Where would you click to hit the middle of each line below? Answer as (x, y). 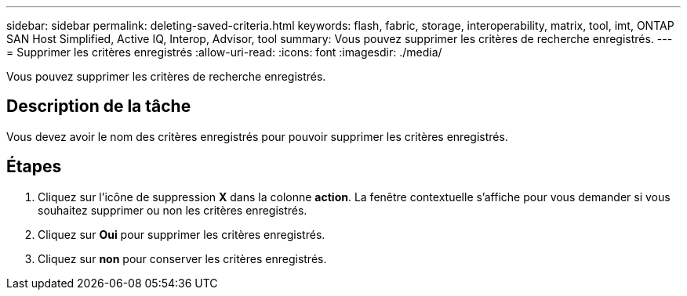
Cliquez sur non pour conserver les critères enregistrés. (182, 258)
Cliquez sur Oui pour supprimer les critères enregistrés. (182, 234)
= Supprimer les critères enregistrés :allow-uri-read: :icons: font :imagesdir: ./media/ (224, 52)
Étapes (34, 167)
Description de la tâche (99, 106)
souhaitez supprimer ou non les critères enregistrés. (173, 210)
